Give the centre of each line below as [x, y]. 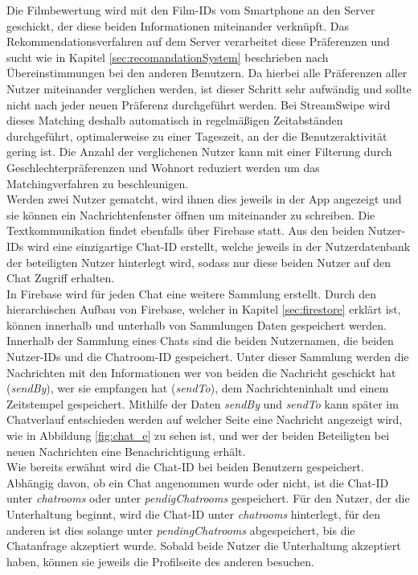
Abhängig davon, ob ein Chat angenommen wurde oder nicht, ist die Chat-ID [198, 482]
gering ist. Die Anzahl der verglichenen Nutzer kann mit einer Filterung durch [199, 152]
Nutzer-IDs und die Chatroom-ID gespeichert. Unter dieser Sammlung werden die [208, 357]
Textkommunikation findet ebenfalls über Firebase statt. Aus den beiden [186, 230]
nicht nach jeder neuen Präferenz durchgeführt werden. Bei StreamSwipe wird [199, 104]
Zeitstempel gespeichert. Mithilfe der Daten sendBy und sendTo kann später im [203, 403]
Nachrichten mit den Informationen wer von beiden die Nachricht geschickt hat [201, 372]
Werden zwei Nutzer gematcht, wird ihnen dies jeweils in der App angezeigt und [204, 199]
